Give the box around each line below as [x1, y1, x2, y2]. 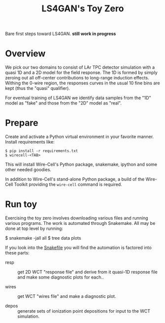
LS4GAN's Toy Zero [41, 3, 124, 14]
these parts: [5, 250, 30, 255]
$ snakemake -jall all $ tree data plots [5, 235, 81, 241]
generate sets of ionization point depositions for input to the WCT [17, 308, 151, 314]
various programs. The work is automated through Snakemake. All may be [5, 220, 156, 226]
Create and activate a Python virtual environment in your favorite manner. [5, 134, 154, 140]
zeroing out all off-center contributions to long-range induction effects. [5, 75, 149, 81]
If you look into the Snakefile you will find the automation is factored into [5, 245, 152, 251]
